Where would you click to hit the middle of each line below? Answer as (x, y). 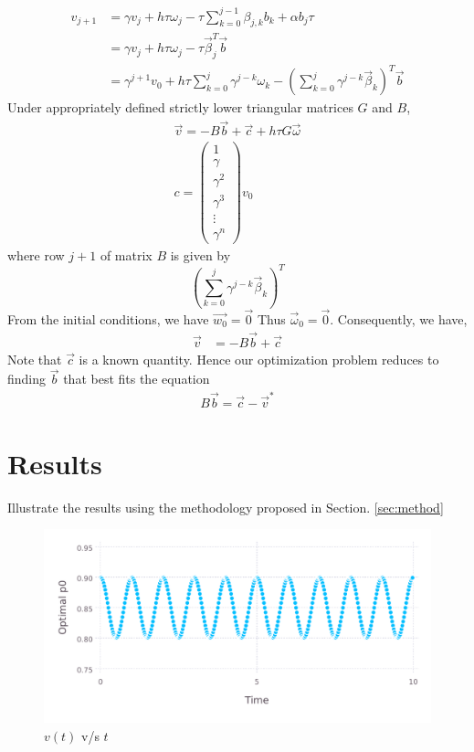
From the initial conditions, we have (108, 318)
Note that (35, 359)
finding (27, 379)
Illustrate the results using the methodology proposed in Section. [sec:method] (226, 507)
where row (36, 254)
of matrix (126, 254)
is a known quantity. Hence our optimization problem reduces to (259, 359)
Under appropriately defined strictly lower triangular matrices (180, 107)
